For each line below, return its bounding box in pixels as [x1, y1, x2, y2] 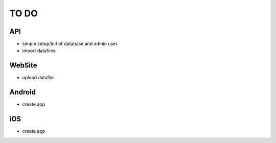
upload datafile [22, 75, 54, 81]
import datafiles [22, 47, 56, 54]
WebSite [9, 61, 37, 70]
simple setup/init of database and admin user [22, 41, 118, 47]
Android [9, 88, 36, 97]
